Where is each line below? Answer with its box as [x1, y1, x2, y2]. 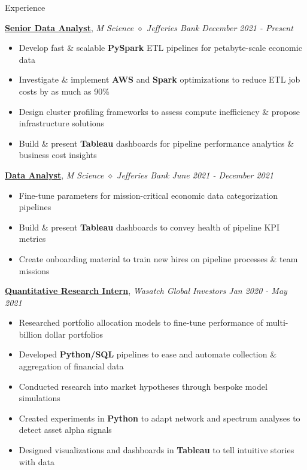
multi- [266, 316, 288, 329]
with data [19, 455, 54, 468]
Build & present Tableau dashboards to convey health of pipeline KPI [19, 220, 279, 233]
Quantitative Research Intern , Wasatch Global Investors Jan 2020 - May [5, 284, 287, 297]
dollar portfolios [44, 328, 104, 340]
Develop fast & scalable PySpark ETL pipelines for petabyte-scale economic [19, 41, 302, 54]
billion [19, 328, 42, 340]
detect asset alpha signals [19, 423, 112, 436]
